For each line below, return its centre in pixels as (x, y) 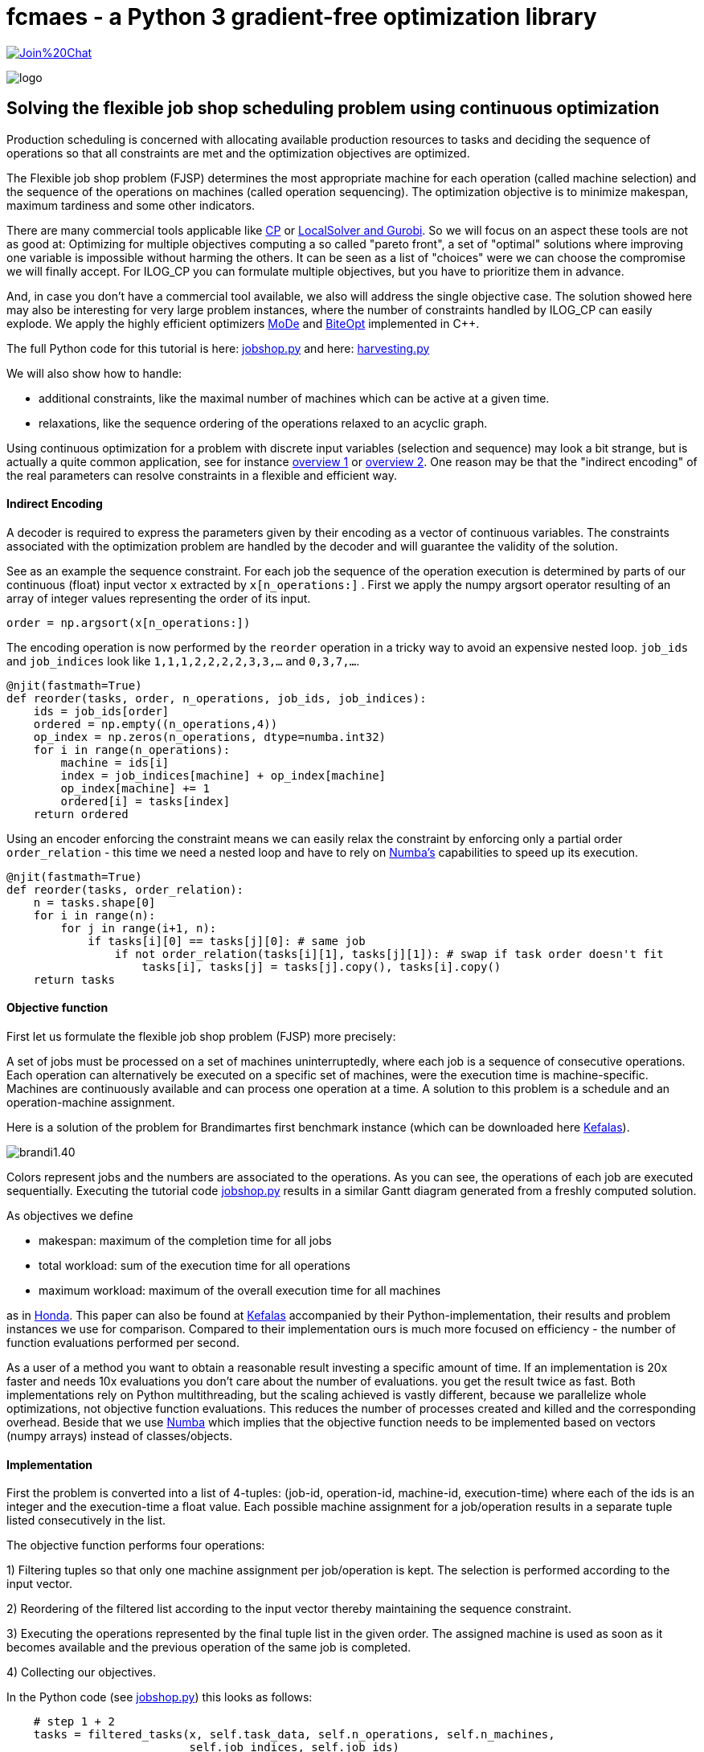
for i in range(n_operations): (132, 749)
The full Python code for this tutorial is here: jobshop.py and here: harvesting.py (218, 348)
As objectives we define (70, 1216)
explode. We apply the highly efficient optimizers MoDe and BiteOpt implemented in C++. (243, 323)
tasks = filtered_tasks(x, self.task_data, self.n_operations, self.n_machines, (294, 1735)
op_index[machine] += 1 (135, 788)
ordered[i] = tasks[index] (145, 801)
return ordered (81, 814)
